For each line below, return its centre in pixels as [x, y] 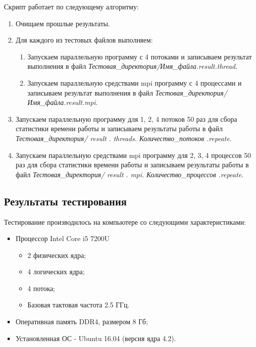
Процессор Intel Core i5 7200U [63, 238]
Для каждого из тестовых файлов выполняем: [84, 40]
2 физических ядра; [57, 255]
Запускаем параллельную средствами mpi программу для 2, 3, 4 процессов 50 [133, 155]
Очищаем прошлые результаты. [63, 23]
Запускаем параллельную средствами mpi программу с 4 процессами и [134, 82]
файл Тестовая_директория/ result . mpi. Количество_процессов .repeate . [129, 174]
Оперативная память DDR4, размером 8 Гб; [82, 322]
